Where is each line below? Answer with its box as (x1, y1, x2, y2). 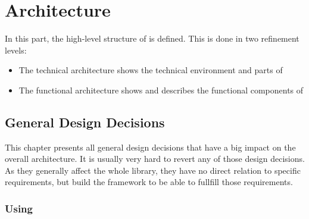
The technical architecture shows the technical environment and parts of (18, 64, 283, 76)
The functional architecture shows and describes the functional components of (18, 83, 304, 96)
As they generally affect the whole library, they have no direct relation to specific (5, 164, 301, 176)
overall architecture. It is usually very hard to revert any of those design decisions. (5, 152, 305, 165)
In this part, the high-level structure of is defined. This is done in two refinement (5, 32, 299, 45)
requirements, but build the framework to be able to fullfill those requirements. (5, 176, 293, 188)
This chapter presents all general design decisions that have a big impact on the (5, 140, 296, 153)
